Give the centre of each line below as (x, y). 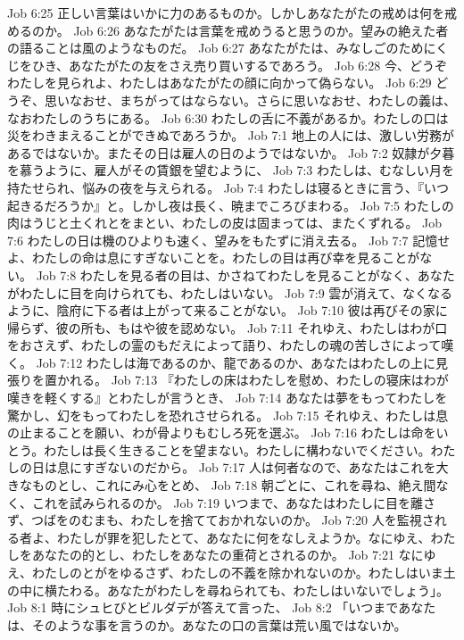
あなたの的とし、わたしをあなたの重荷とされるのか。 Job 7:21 (213, 555)
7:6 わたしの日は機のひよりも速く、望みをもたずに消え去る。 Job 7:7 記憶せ (229, 240)
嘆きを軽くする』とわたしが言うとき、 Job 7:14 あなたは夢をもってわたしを (228, 398)
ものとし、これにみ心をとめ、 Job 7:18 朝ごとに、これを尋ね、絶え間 (234, 485)
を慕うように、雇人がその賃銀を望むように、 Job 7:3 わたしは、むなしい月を (231, 170)
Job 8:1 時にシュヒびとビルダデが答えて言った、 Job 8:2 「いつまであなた (222, 607)
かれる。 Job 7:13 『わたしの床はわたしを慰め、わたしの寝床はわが (253, 380)
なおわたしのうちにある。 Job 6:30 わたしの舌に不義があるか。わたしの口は (228, 117)
